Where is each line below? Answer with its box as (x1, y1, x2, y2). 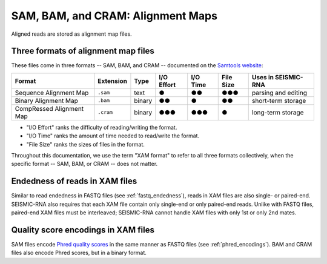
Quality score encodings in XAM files (11, 225, 154, 235)
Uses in (251, 73, 274, 81)
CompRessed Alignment (15, 104, 84, 113)
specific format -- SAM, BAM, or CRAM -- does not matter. (11, 160, 158, 168)
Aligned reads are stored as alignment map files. (11, 30, 133, 38)
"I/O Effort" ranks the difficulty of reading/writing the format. (26, 124, 177, 131)
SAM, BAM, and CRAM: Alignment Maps (11, 9, 218, 22)
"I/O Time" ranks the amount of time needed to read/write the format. (26, 132, 200, 139)
